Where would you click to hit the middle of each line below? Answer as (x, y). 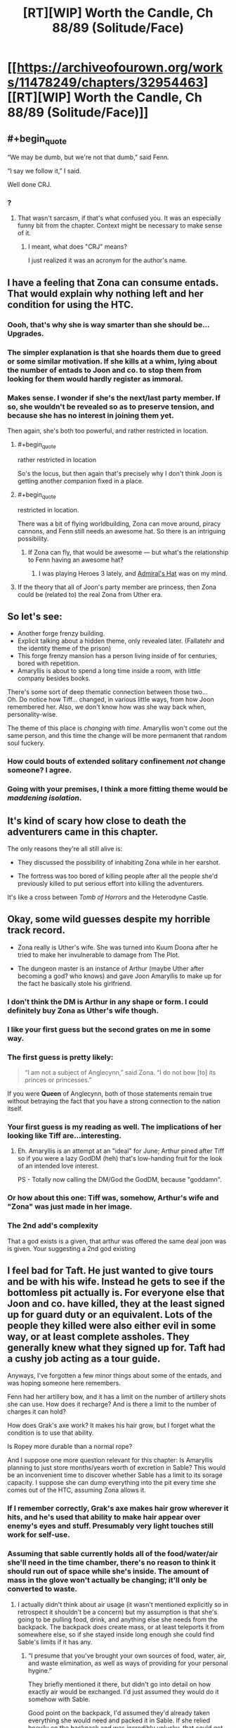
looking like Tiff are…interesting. (64, 1135)
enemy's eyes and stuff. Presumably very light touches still (111, 1526)
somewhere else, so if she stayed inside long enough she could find (116, 1634)
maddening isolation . (45, 798)
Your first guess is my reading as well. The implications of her (114, 1127)
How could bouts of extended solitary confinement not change (117, 761)
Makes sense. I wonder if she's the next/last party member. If (114, 397)
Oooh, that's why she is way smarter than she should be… (109, 324)
